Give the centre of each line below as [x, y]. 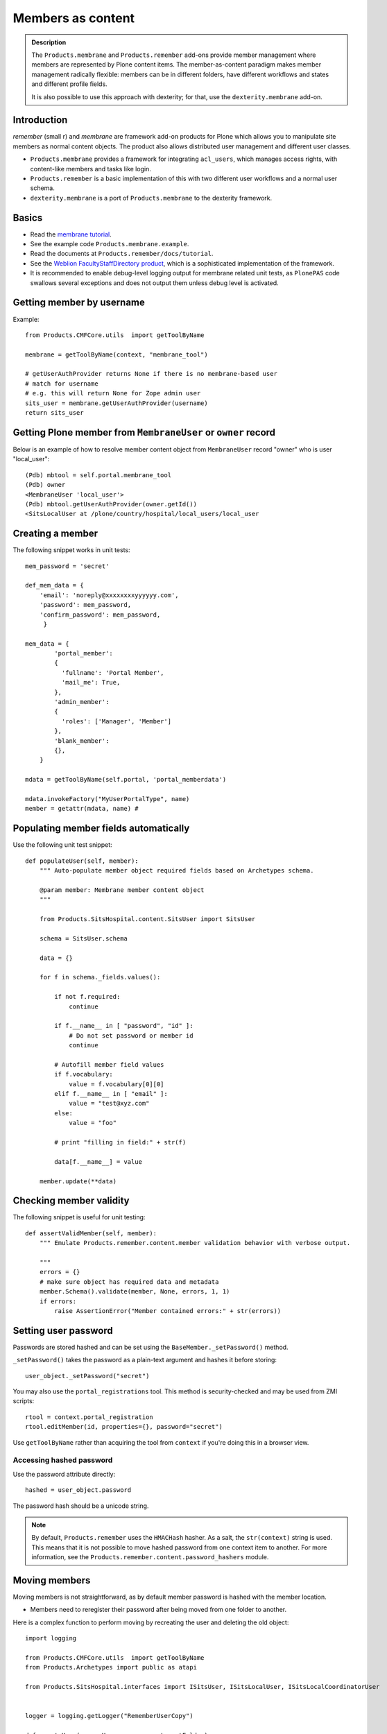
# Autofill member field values [109, 1064]
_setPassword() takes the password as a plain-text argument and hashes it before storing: [145, 1360]
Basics [28, 217]
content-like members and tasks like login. [91, 169]
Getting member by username [79, 303]
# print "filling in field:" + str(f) [120, 1142]
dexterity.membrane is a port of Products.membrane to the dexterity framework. [151, 198]
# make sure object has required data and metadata [129, 1282]
